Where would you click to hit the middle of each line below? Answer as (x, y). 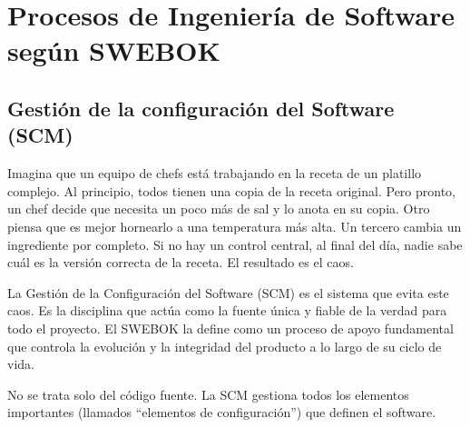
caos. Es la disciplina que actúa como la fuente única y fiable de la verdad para (227, 310)
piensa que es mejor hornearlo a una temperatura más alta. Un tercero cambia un (235, 226)
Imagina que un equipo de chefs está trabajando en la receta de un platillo (215, 173)
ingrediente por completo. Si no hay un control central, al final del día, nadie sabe (235, 244)
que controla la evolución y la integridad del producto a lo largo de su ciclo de (225, 346)
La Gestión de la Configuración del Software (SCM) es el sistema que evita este (228, 292)
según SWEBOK (114, 50)
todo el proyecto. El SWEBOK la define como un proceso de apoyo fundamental (230, 328)
